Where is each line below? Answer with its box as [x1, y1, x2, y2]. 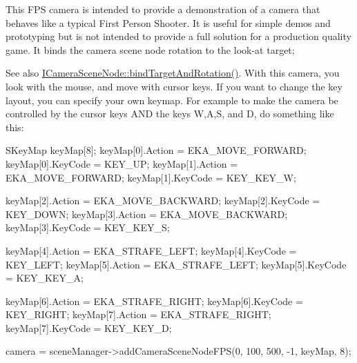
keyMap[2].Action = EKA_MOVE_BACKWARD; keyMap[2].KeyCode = [6, 193, 320, 208]
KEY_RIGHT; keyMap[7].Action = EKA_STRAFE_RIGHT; [6, 307, 271, 322]
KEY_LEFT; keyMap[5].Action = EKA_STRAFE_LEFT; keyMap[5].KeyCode [6, 257, 347, 271]
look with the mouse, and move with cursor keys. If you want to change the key [6, 79, 342, 93]
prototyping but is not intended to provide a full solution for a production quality [6, 29, 351, 43]
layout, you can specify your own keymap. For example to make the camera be [6, 92, 338, 107]
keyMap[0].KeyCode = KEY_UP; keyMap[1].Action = [6, 156, 238, 170]
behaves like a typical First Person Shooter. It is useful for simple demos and [6, 15, 331, 30]
